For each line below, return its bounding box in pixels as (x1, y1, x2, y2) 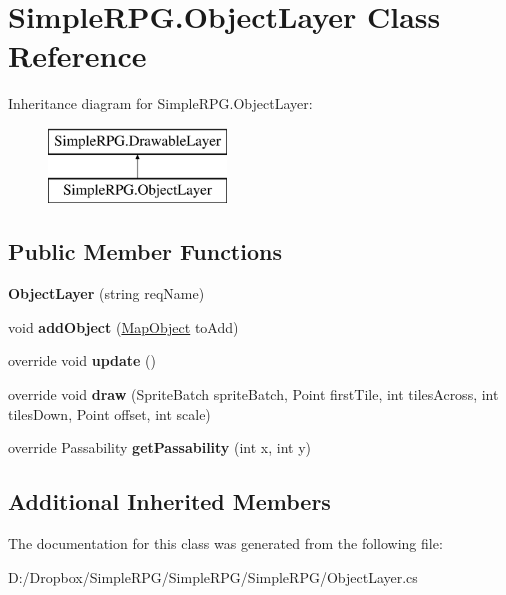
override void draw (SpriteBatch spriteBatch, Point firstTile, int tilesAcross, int (8, 384, 499, 405)
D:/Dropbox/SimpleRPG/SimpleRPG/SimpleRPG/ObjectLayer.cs (8, 566, 418, 587)
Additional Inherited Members (8, 486, 331, 517)
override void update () (8, 350, 157, 371)
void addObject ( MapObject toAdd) (8, 316, 239, 337)
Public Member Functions (8, 236, 282, 267)
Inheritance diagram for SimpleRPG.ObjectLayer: (8, 93, 313, 114)
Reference (8, 35, 147, 76)
